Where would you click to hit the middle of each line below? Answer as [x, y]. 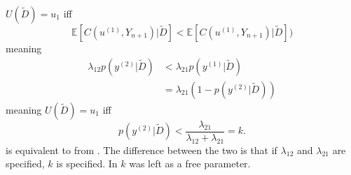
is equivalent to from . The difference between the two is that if [142, 150]
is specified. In [87, 163]
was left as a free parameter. [190, 163]
